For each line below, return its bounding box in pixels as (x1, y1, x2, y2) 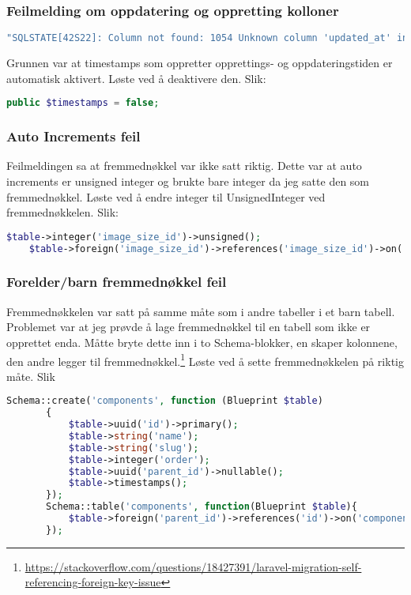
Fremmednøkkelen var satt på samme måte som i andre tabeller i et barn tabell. (6, 303, 395, 319)
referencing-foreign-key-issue (25, 574, 161, 590)
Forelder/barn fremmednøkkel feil (6, 272, 227, 292)
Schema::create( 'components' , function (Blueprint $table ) (6, 395, 323, 407)
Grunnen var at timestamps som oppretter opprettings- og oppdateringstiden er (6, 55, 393, 71)
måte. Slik (6, 367, 55, 384)
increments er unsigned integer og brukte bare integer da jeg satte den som (6, 172, 370, 189)
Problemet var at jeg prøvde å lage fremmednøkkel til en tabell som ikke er (6, 318, 371, 335)
